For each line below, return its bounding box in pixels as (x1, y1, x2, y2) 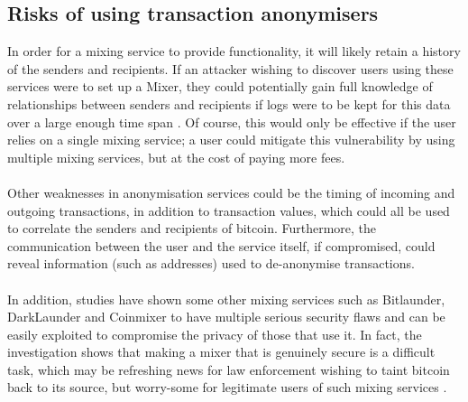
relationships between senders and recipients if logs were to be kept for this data (7, 94, 451, 113)
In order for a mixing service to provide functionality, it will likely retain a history (7, 42, 461, 61)
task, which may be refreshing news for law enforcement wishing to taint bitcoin (7, 360, 450, 379)
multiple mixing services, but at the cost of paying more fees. (7, 147, 345, 166)
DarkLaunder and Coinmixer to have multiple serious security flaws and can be (7, 307, 445, 326)
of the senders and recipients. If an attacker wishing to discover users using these (7, 59, 454, 78)
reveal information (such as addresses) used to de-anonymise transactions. (7, 254, 415, 273)
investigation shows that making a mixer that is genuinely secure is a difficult (7, 342, 436, 361)
